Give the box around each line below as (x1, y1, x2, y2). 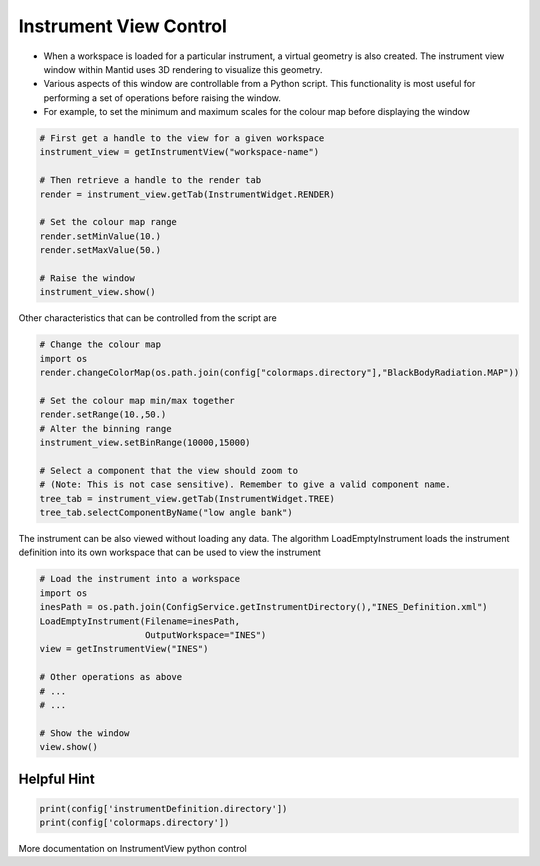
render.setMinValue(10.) (39, 230, 162, 242)
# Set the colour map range (39, 216, 177, 228)
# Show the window (39, 727, 130, 739)
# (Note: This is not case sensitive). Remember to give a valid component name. (39, 479, 452, 490)
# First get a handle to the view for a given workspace (39, 133, 325, 144)
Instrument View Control (18, 15, 227, 37)
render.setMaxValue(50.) (39, 245, 162, 256)
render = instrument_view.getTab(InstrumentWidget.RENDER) (39, 188, 335, 200)
